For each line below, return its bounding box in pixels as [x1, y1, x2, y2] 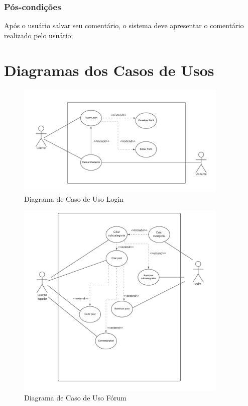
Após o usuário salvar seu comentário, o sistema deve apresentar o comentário [4, 20, 244, 31]
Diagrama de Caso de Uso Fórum [24, 392, 127, 403]
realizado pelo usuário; [4, 30, 73, 40]
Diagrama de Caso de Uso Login [24, 193, 124, 204]
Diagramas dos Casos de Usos [4, 59, 214, 80]
